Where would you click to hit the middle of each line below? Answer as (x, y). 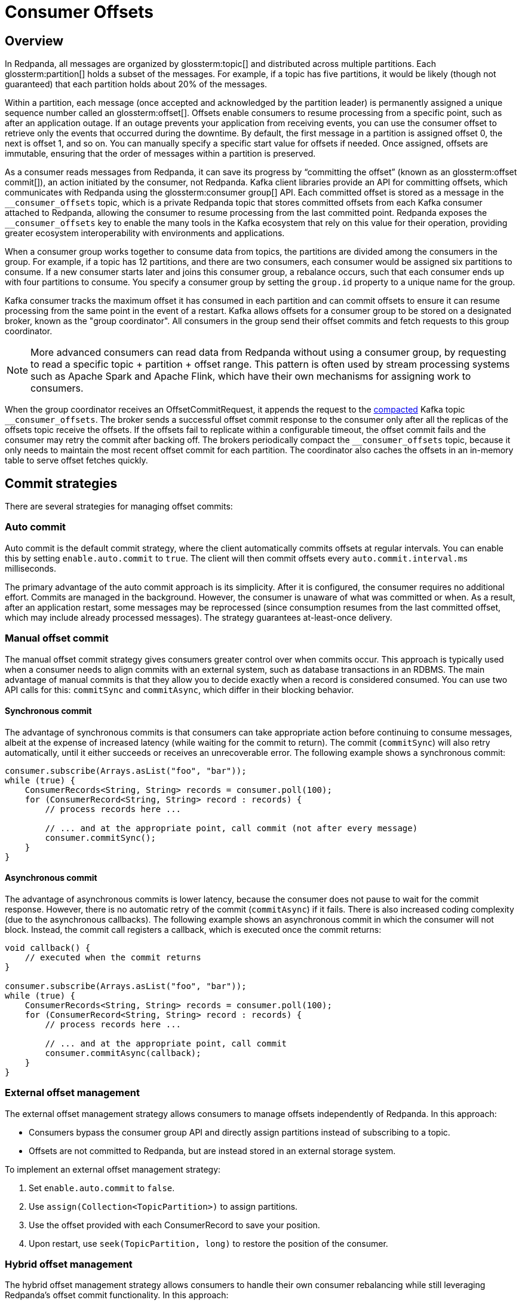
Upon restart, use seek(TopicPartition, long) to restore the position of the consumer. (208, 1243)
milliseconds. (31, 568)
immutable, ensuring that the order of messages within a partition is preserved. (160, 154)
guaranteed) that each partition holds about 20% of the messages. (136, 84)
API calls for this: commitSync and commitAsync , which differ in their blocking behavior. (179, 689)
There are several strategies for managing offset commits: (119, 506)
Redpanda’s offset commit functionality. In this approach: (117, 1295)
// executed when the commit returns (113, 957)
